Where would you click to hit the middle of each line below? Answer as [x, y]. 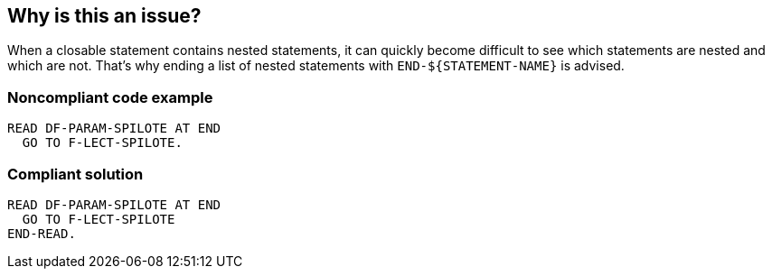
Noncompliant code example [110, 97]
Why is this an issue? [104, 16]
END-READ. [42, 233]
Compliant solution [75, 174]
